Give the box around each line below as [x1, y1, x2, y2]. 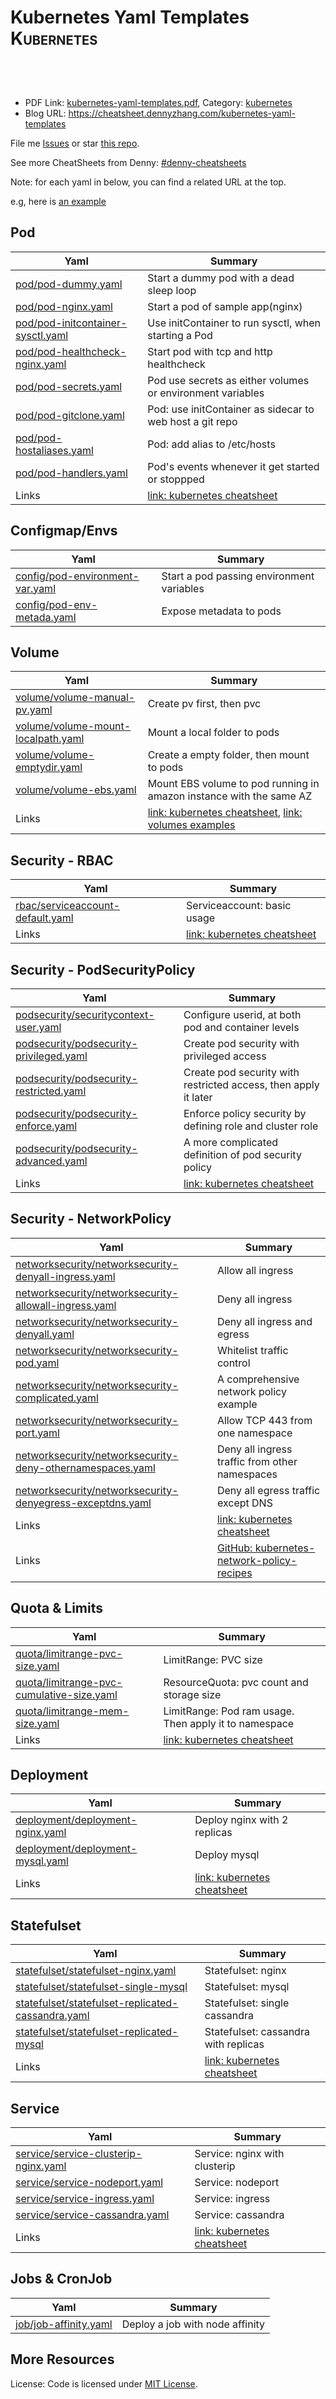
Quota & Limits [10, 1600, 104, 1617]
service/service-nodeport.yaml [15, 2176, 164, 2190]
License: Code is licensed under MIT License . [10, 2377, 198, 2390]
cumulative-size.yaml [15, 1687, 118, 1701]
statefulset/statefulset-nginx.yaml [15, 1964, 177, 1978]
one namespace [216, 1426, 293, 1440]
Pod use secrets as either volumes [147, 373, 310, 387]
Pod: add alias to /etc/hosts [147, 437, 276, 451]
